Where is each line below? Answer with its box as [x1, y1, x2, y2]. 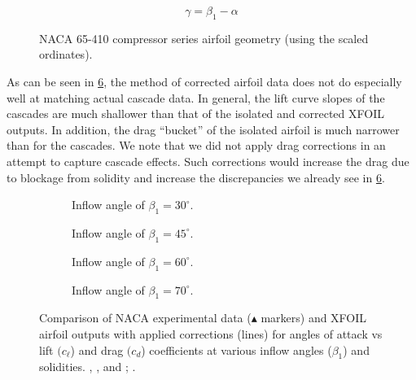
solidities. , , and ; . [39, 358, 136, 375]
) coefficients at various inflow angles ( [141, 341, 332, 358]
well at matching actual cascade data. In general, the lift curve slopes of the [7, 89, 385, 106]
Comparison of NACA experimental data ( [39, 309, 252, 326]
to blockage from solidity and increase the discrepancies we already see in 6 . [7, 168, 385, 186]
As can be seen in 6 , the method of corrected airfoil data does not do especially [7, 72, 402, 90]
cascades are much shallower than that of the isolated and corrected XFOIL [7, 105, 384, 122]
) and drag [70, 341, 124, 358]
